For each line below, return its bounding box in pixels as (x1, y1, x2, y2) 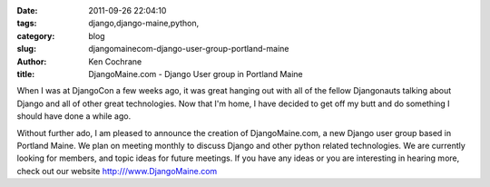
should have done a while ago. (16, 111, 132, 122)
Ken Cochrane (88, 55, 142, 67)
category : (16, 30, 55, 41)
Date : (16, 5, 38, 15)
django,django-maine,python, (88, 18, 200, 29)
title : (16, 68, 35, 79)
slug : (16, 44, 36, 54)
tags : (16, 18, 37, 29)
